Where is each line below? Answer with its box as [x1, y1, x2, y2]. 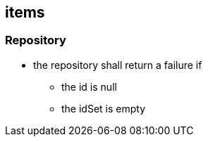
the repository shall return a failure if [33, 58, 202, 71]
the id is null [61, 80, 117, 93]
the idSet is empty [61, 102, 146, 115]
